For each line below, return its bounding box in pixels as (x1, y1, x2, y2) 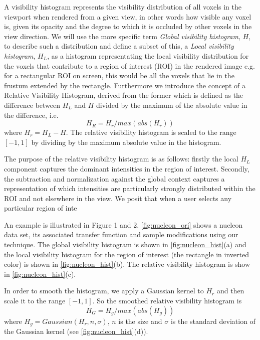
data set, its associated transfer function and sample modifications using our (4, 229, 238, 240)
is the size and (118, 315, 162, 326)
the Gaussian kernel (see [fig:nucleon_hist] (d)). (4, 326, 148, 336)
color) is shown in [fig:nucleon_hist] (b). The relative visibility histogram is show (4, 259, 250, 269)
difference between (4, 99, 61, 110)
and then (216, 285, 244, 296)
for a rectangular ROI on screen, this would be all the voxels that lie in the (4, 70, 234, 81)
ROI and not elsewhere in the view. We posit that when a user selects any (4, 193, 232, 203)
